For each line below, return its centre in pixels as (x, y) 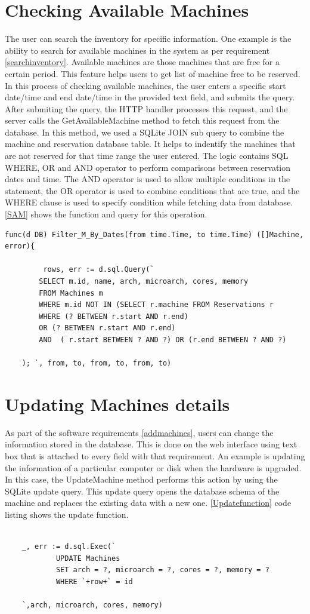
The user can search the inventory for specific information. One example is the (148, 39)
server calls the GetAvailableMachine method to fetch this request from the (142, 120)
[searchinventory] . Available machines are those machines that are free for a (142, 62)
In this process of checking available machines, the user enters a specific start (145, 85)
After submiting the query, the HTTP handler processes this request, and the (146, 108)
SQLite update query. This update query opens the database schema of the (142, 491)
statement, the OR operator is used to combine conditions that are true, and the (152, 190)
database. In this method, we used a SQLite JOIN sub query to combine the (145, 132)
